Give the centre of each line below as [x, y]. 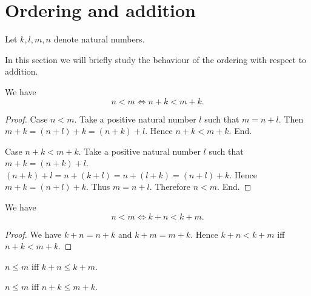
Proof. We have [33, 234]
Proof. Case [26, 119]
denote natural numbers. [99, 39]
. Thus [98, 187]
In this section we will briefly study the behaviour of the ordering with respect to [156, 59]
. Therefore [170, 187]
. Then [291, 119]
